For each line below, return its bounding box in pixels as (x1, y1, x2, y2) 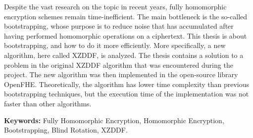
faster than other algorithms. (4, 98, 92, 108)
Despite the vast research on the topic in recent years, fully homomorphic (4, 1, 227, 11)
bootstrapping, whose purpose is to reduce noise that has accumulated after (4, 21, 234, 31)
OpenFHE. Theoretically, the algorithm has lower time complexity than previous (4, 79, 249, 89)
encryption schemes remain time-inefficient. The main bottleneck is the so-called (4, 11, 248, 21)
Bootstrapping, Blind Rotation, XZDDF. (4, 125, 128, 135)
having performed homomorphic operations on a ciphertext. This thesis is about (4, 30, 247, 41)
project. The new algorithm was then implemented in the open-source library (4, 69, 238, 80)
